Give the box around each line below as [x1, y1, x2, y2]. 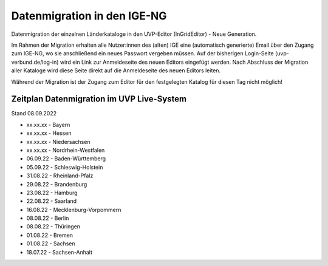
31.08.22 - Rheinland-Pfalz [26, 172, 94, 179]
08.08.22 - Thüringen [26, 223, 81, 230]
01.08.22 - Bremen [26, 231, 73, 239]
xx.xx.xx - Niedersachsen [26, 138, 91, 145]
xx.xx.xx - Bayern [26, 121, 70, 128]
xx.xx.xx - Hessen [26, 129, 72, 137]
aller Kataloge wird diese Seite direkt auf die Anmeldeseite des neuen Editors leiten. [11, 67, 221, 74]
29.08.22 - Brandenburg [26, 180, 87, 188]
